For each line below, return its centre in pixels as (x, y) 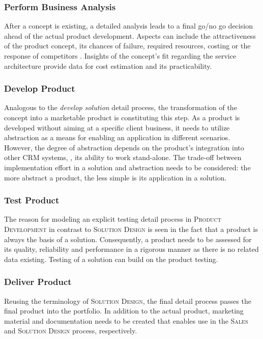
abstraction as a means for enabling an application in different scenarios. (117, 137)
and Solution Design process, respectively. (71, 331)
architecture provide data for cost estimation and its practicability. (108, 66)
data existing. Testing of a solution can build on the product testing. (111, 259)
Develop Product (40, 88)
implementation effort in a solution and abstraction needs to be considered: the (127, 167)
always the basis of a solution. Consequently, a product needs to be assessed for (128, 239)
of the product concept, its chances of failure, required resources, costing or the (127, 46)
